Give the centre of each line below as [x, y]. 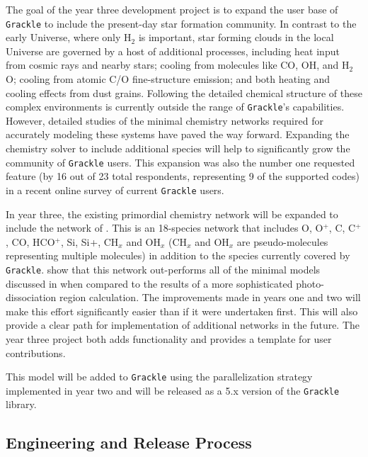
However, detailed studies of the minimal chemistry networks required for [165, 120]
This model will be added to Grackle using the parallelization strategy [159, 377]
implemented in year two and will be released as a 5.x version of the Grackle [173, 390]
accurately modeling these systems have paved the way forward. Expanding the [178, 134]
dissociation [31, 297]
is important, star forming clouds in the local [236, 37]
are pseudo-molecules [282, 241]
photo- [310, 283]
